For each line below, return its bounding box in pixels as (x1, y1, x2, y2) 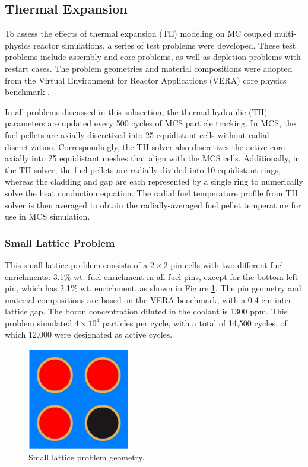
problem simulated (5, 316, 72, 329)
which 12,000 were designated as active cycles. (5, 328, 173, 341)
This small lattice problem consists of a (5, 258, 148, 271)
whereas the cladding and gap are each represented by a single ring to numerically (5, 175, 303, 188)
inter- (274, 293, 295, 306)
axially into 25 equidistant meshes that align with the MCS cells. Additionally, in (5, 152, 300, 164)
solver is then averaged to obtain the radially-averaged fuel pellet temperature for (5, 198, 301, 211)
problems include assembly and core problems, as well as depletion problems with (5, 50, 301, 63)
